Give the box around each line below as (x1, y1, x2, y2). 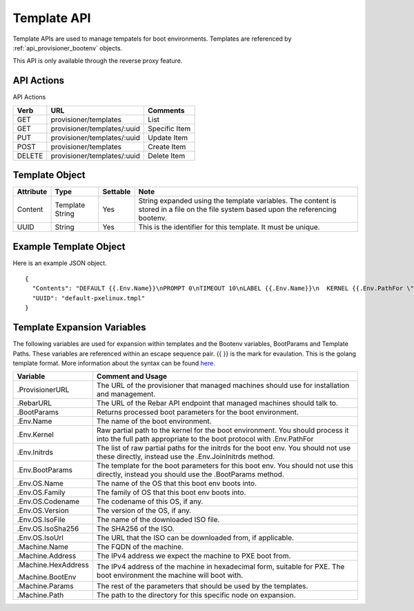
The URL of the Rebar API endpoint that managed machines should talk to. (97, 398, 338, 408)
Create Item (148, 142, 186, 151)
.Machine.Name (17, 542, 69, 552)
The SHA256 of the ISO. (97, 524, 175, 534)
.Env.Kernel (17, 430, 55, 440)
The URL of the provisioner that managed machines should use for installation (97, 380, 350, 390)
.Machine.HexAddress (17, 560, 89, 570)
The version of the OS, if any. (97, 506, 192, 516)
